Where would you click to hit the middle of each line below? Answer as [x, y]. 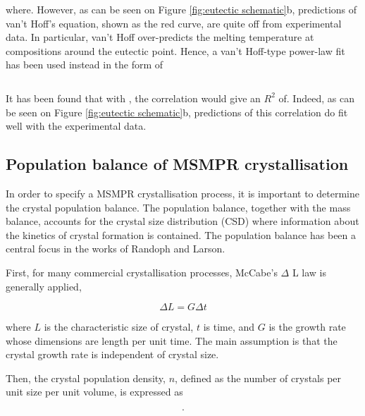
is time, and [229, 327]
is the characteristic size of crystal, [119, 327]
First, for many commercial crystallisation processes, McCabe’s [142, 272]
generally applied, [44, 286]
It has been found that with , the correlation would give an [133, 98]
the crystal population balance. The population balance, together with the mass [178, 207]
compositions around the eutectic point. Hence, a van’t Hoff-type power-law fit [175, 50]
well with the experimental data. [76, 126]
